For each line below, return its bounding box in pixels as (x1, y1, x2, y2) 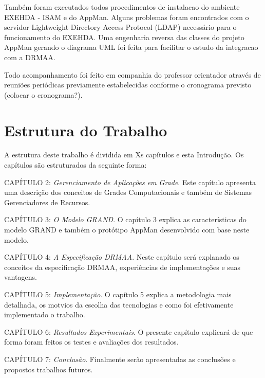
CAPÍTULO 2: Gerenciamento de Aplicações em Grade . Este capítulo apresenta (4, 176, 256, 187)
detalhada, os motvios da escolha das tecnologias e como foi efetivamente (4, 299, 234, 310)
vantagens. (4, 272, 37, 282)
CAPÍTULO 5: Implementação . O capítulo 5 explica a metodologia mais (4, 289, 232, 299)
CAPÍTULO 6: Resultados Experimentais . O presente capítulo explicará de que (4, 326, 253, 337)
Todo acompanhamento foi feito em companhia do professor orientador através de (4, 69, 261, 80)
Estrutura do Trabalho (4, 119, 167, 140)
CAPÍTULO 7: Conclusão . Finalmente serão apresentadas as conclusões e (4, 353, 236, 364)
